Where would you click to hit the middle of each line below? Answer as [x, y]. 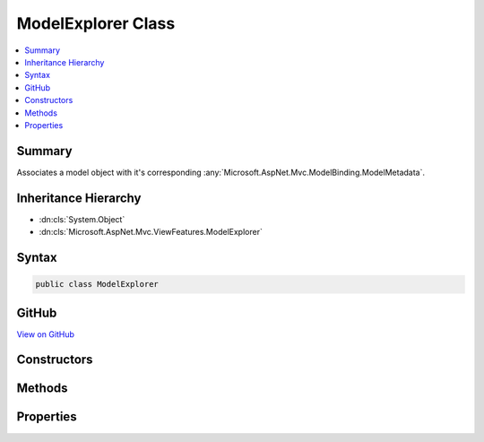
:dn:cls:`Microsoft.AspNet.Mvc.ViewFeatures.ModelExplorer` [151, 232]
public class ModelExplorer [97, 284]
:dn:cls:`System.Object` [82, 219]
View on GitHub [46, 334]
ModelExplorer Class [96, 23]
